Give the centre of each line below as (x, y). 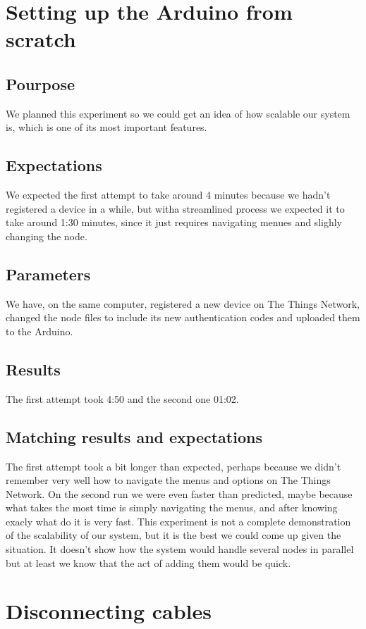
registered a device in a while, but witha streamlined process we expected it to (175, 208)
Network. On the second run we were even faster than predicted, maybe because (179, 493)
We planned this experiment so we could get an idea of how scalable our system (178, 113)
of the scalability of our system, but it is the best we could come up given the (173, 535)
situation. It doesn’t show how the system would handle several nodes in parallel (180, 549)
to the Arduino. (39, 331)
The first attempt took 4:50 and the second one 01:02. (122, 398)
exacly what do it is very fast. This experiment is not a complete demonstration (178, 521)
